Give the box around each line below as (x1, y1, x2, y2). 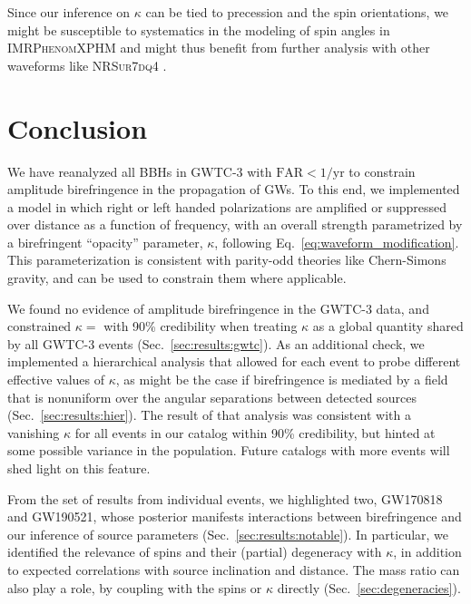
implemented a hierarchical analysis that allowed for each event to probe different (7, 352, 461, 371)
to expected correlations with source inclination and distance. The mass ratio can (7, 560, 460, 579)
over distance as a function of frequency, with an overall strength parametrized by (7, 215, 463, 234)
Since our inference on (7, 3, 131, 21)
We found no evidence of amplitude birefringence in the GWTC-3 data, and (7, 298, 429, 317)
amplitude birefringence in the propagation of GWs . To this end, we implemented (7, 180, 460, 199)
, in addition (393, 542, 462, 561)
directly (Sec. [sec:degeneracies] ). (277, 578, 461, 597)
